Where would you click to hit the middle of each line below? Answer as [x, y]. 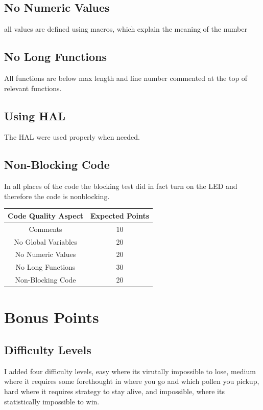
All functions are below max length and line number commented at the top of [126, 78]
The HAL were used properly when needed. [72, 137]
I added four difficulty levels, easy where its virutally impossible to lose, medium [130, 371]
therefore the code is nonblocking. [57, 196]
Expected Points [120, 215]
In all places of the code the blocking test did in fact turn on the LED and [121, 186]
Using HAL [35, 115]
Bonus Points [52, 317]
